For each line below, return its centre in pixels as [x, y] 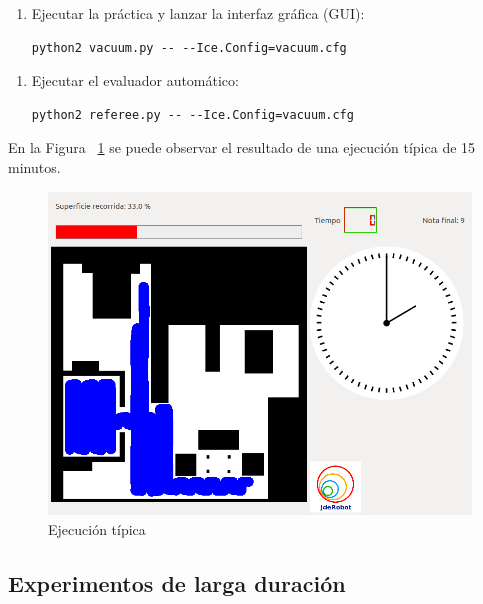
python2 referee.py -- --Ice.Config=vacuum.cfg [192, 114]
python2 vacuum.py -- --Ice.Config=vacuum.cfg [189, 47]
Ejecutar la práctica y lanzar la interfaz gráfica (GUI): [198, 13]
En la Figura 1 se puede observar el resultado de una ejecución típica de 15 [242, 147]
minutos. [34, 166]
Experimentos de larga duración [177, 582]
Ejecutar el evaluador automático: [135, 80]
